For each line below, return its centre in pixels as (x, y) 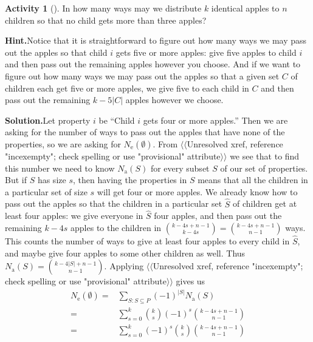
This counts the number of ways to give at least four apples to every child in (147, 241)
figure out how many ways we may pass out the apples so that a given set (142, 75)
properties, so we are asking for (63, 143)
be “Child (117, 120)
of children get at (265, 203)
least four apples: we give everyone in (74, 216)
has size (52, 180)
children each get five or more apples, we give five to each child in (127, 88)
